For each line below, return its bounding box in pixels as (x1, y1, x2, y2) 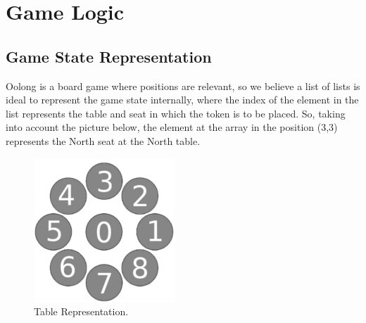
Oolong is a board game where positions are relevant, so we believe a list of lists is (6, 78, 360, 93)
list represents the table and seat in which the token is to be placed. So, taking (6, 106, 346, 120)
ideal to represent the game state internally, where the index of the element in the (6, 92, 359, 107)
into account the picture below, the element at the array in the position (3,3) (6, 120, 338, 134)
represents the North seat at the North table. (6, 133, 201, 148)
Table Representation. (34, 304, 129, 319)
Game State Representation (6, 45, 212, 67)
